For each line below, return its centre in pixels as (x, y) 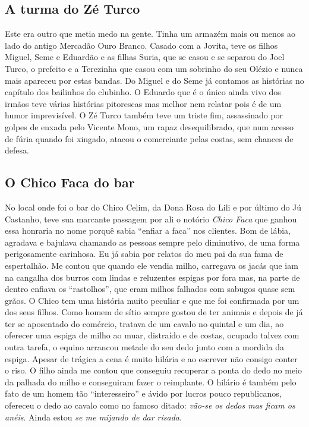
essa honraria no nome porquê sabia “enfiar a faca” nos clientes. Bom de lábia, (148, 230)
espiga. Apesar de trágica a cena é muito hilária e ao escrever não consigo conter (151, 358)
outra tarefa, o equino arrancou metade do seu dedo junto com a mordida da (145, 347)
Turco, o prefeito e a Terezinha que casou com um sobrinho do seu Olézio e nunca (154, 68)
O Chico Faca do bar (70, 182)
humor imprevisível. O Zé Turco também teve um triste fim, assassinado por (144, 115)
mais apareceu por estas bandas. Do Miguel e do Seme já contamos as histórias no (154, 80)
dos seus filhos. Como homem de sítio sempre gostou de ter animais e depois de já (154, 312)
